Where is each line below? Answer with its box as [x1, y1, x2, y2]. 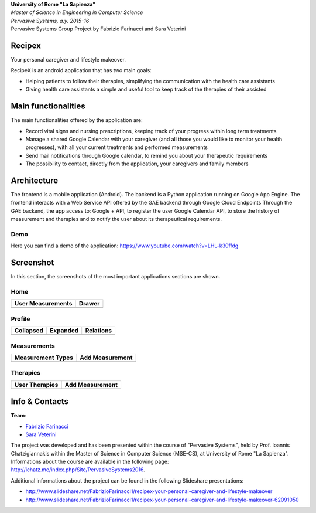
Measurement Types [14, 354, 73, 362]
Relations [85, 327, 112, 335]
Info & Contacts [11, 396, 68, 407]
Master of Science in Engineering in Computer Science [11, 9, 143, 16]
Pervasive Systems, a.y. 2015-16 [11, 17, 90, 24]
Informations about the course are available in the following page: [11, 458, 169, 466]
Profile [11, 314, 30, 322]
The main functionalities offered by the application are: [11, 117, 143, 124]
